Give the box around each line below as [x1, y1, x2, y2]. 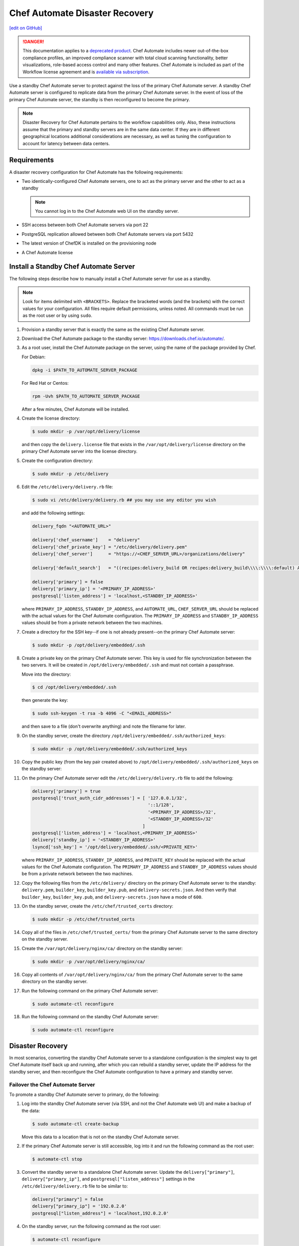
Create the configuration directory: [21, 458, 93, 464]
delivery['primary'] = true [32, 788, 101, 794]
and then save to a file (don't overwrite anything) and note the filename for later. [21, 723, 186, 730]
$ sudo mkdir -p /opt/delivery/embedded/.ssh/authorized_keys [32, 746, 187, 752]
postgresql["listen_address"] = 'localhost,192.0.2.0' [32, 1210, 169, 1216]
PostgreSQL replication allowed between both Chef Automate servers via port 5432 [21, 231, 194, 237]
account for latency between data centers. [22, 140, 110, 147]
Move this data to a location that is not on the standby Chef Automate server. [21, 1134, 179, 1140]
